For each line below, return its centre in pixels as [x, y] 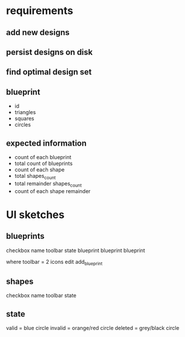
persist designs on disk [49, 52]
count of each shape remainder [52, 191]
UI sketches [35, 214]
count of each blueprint [43, 157]
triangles [25, 112]
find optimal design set [49, 72]
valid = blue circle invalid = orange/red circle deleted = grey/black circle [93, 328]
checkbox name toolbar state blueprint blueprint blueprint [76, 250]
